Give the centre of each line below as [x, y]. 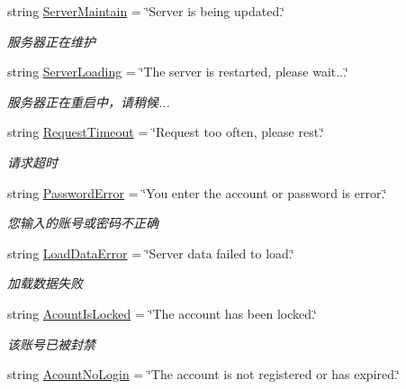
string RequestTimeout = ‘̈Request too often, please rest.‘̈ [166, 132]
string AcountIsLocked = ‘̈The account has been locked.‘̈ [162, 313]
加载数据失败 [45, 283]
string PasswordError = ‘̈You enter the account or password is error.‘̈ [197, 192]
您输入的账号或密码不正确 [83, 223]
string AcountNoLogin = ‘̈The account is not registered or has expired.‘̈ [203, 374]
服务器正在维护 [51, 41]
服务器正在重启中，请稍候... [89, 101]
